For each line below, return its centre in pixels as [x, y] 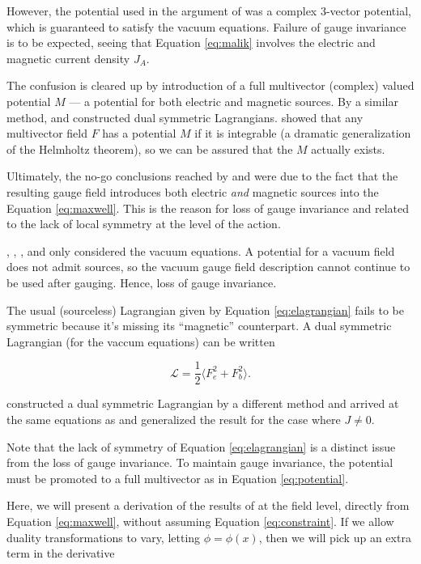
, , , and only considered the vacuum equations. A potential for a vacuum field [201, 250]
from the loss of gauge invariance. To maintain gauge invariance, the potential [200, 462]
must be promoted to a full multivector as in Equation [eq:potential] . [178, 478]
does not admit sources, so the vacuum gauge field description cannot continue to [208, 267]
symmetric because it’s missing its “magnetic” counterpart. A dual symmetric [199, 326]
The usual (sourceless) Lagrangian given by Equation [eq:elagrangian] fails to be [205, 310]
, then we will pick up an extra [335, 537]
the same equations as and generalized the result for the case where [174, 419]
